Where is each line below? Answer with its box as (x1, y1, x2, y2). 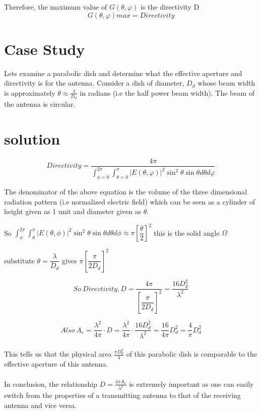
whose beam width (198, 78, 255, 88)
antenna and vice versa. (4, 400, 77, 410)
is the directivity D (141, 2, 200, 12)
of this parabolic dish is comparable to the (126, 349, 257, 359)
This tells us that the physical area (4, 349, 112, 359)
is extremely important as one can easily (129, 378, 254, 389)
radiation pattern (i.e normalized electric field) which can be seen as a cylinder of (4, 196, 255, 207)
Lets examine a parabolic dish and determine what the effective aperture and (4, 67, 242, 78)
